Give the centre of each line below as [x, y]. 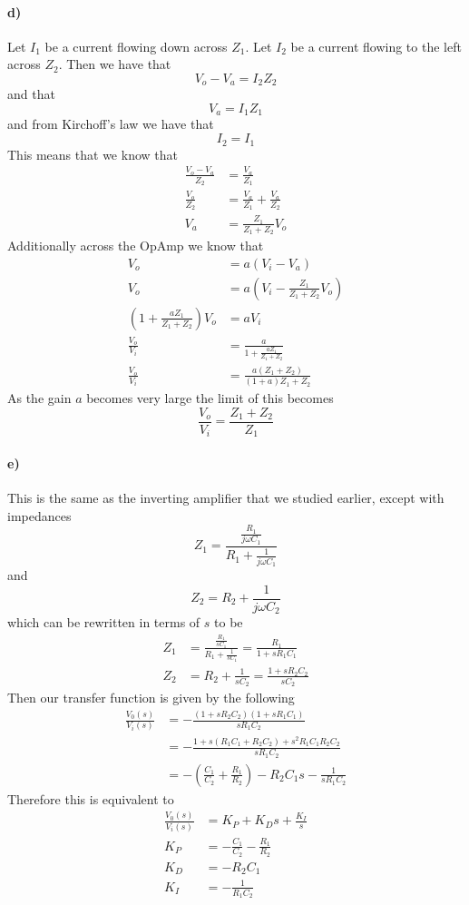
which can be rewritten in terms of [104, 622]
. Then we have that [115, 64]
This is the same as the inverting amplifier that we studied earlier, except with [226, 498]
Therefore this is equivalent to [91, 798]
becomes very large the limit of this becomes [210, 398]
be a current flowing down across [136, 46]
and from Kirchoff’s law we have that [111, 124]
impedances [39, 515]
